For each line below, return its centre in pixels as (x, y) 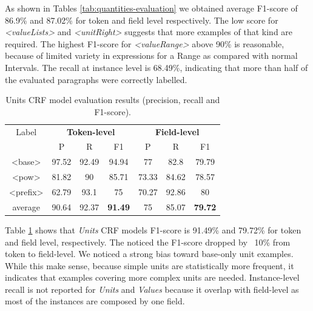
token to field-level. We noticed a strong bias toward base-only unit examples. (149, 254)
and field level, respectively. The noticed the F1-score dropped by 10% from (148, 242)
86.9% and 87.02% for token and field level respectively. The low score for (142, 20)
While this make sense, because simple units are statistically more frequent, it (150, 265)
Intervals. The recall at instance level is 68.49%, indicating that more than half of (156, 67)
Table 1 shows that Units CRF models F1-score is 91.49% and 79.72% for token (153, 229)
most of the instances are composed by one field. (95, 301)
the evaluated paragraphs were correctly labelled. (96, 79)
